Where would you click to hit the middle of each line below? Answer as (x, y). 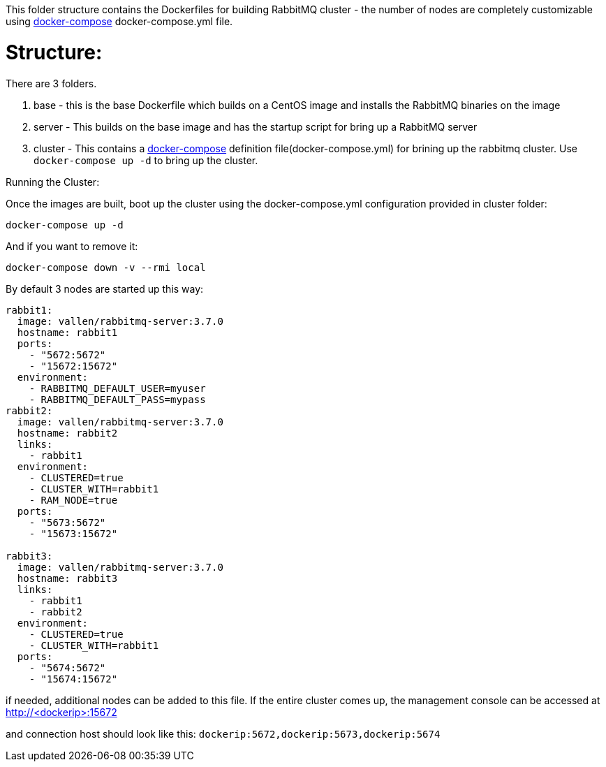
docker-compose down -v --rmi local (106, 267)
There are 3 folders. (51, 83)
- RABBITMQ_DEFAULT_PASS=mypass (117, 399)
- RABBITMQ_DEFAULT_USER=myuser (117, 388)
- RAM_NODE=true (73, 500)
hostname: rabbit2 (67, 433)
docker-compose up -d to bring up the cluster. (146, 160)
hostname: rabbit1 (67, 332)
